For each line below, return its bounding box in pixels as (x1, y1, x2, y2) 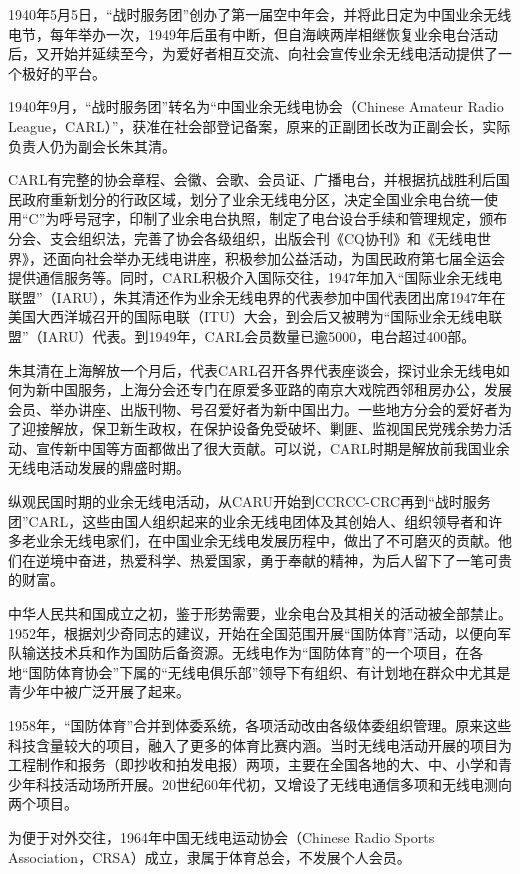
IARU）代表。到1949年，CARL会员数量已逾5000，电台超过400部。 (42, 325, 476, 346)
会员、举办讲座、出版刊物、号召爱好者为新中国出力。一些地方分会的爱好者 (8, 398, 498, 419)
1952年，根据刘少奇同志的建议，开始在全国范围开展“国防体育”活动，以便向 (8, 622, 498, 643)
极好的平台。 (21, 62, 106, 83)
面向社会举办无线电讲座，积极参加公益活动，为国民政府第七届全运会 (56, 247, 505, 268)
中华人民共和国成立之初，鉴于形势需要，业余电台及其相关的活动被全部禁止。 (8, 603, 512, 624)
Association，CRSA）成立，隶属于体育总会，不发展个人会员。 (8, 846, 411, 867)
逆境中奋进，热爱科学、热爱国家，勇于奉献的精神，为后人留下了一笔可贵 (35, 549, 512, 570)
